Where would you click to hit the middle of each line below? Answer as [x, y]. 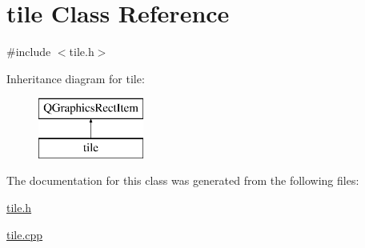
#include [29, 52]
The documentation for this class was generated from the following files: [183, 180]
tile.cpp [25, 234]
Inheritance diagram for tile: [76, 78]
